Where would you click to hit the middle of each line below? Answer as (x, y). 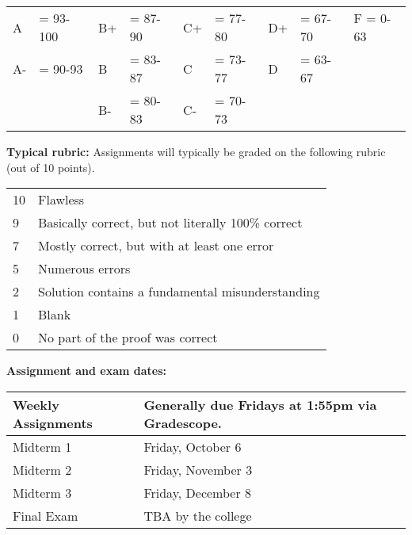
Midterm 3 (42, 492)
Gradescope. (183, 422)
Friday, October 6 (193, 446)
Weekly (36, 404)
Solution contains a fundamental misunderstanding (179, 292)
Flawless (61, 200)
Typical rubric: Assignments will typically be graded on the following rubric (196, 151)
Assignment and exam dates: (87, 371)
